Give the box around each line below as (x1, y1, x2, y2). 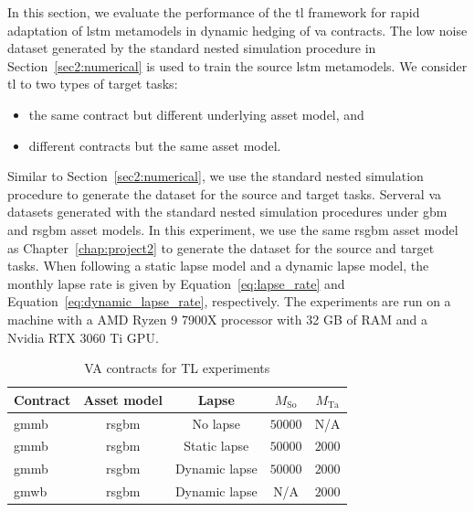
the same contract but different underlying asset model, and (28, 104, 364, 123)
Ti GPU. (110, 327, 159, 347)
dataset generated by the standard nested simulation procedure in (7, 38, 376, 58)
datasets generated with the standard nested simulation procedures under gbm (7, 202, 448, 221)
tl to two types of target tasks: (7, 74, 178, 93)
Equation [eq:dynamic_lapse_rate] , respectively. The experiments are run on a (7, 292, 451, 311)
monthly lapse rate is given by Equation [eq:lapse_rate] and (7, 273, 345, 293)
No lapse (192, 413, 241, 432)
